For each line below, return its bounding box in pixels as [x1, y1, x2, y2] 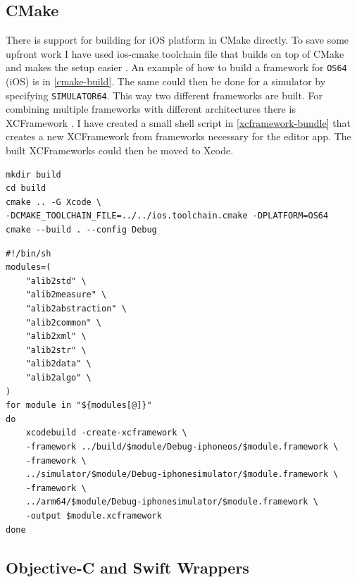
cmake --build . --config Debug [6, 225, 157, 235]
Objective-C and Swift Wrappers [6, 556, 249, 578]
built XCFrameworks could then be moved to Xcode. [6, 143, 234, 158]
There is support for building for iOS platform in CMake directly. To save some [6, 32, 349, 47]
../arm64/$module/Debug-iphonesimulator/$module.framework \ [25, 497, 318, 507]
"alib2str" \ [25, 345, 87, 355]
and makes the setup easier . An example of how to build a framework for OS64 [6, 60, 347, 75]
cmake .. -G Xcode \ [6, 197, 102, 207]
